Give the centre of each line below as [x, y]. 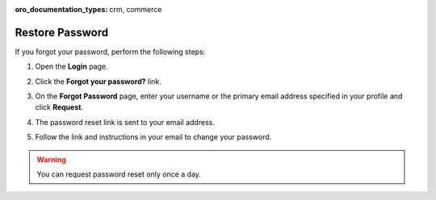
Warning [51, 159]
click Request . [59, 107]
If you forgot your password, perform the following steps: [110, 52]
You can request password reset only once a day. [119, 174]
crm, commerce [136, 9]
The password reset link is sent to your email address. [125, 122]
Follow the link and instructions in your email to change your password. [153, 137]
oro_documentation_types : [61, 9]
